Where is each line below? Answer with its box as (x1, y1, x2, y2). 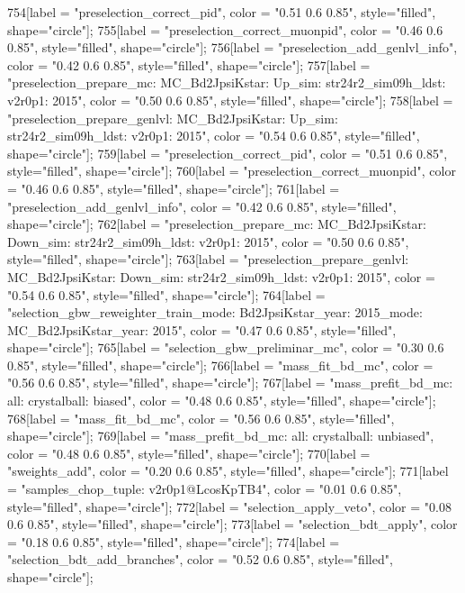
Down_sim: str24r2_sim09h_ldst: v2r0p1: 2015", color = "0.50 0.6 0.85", (7, 232, 409, 251)
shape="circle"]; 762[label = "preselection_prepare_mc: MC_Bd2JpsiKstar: (7, 214, 426, 233)
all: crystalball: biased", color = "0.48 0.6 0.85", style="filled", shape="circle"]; (7, 391, 436, 410)
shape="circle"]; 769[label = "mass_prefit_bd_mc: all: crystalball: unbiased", (7, 426, 434, 445)
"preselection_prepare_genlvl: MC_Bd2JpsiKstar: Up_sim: (7, 108, 338, 127)
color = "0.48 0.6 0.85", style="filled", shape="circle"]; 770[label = (7, 443, 371, 462)
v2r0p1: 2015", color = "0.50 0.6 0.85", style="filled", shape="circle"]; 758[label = (7, 90, 453, 109)
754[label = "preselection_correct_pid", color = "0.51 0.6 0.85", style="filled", (7, 3, 436, 21)
